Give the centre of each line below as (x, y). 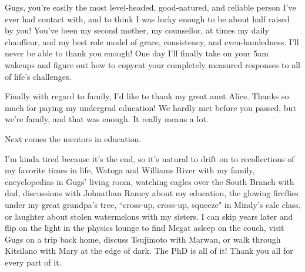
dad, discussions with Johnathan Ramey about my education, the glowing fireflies (152, 193)
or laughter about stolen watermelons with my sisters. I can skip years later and (149, 216)
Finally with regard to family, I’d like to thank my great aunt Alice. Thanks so (147, 96)
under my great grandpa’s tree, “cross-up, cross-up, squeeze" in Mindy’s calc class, (153, 204)
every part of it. (33, 262)
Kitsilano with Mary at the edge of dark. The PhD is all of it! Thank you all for (149, 251)
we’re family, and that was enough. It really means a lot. (107, 119)
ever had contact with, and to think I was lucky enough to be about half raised (147, 19)
